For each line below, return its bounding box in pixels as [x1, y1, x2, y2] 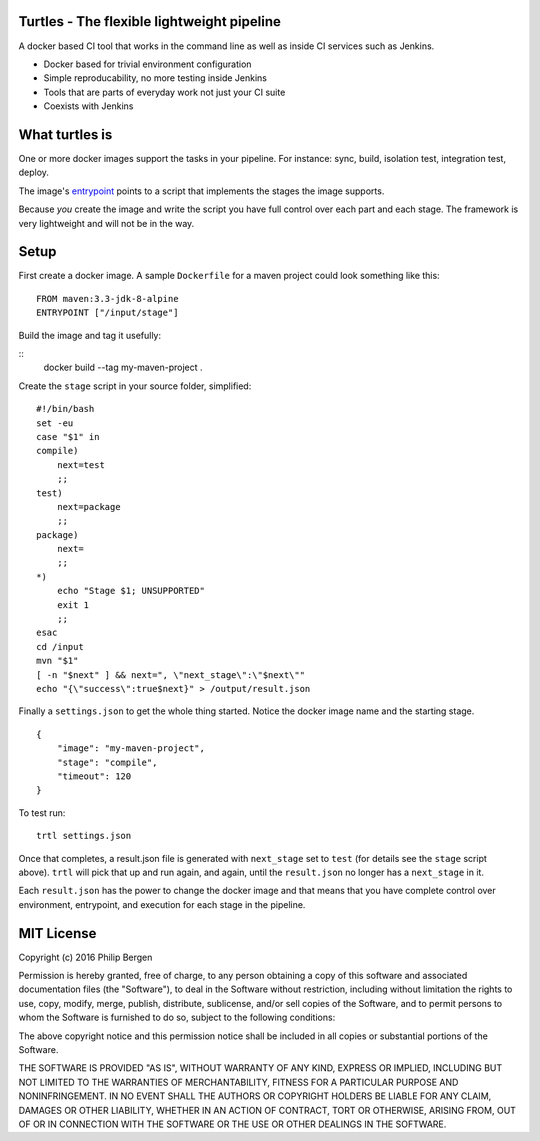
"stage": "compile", [56, 756, 158, 768]
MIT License [18, 925, 97, 942]
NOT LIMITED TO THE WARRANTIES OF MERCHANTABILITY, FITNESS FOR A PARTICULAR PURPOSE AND [18, 1076, 459, 1088]
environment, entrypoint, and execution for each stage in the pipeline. [18, 898, 306, 910]
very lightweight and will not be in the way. [18, 217, 195, 229]
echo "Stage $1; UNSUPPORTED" [56, 585, 205, 597]
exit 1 [56, 599, 90, 610]
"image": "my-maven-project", [56, 743, 205, 754]
